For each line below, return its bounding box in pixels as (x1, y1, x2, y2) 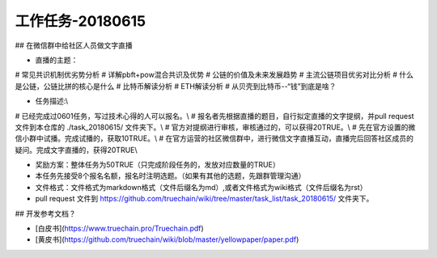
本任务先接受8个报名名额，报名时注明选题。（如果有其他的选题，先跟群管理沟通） (35, 171, 306, 181)
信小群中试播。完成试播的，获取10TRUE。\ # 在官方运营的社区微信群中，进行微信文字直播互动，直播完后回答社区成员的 (15, 133, 414, 143)
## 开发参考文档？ (15, 209, 76, 218)
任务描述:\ (35, 96, 69, 106)
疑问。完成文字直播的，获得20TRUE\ (15, 145, 138, 154)
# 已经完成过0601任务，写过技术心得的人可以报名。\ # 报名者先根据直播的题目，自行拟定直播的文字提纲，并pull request (15, 111, 414, 121)
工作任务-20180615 (15, 12, 146, 30)
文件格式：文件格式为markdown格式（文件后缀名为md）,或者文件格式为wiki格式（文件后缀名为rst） (35, 182, 367, 192)
